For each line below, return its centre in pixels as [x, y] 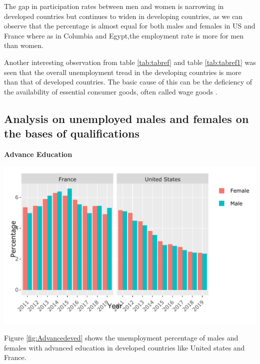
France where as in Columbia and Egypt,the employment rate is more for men [124, 35]
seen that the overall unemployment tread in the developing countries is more [123, 72]
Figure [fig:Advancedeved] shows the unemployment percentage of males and [121, 338]
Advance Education [38, 154]
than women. [24, 45]
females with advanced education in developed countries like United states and [124, 347]
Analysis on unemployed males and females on [126, 118]
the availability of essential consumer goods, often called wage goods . [111, 91]
